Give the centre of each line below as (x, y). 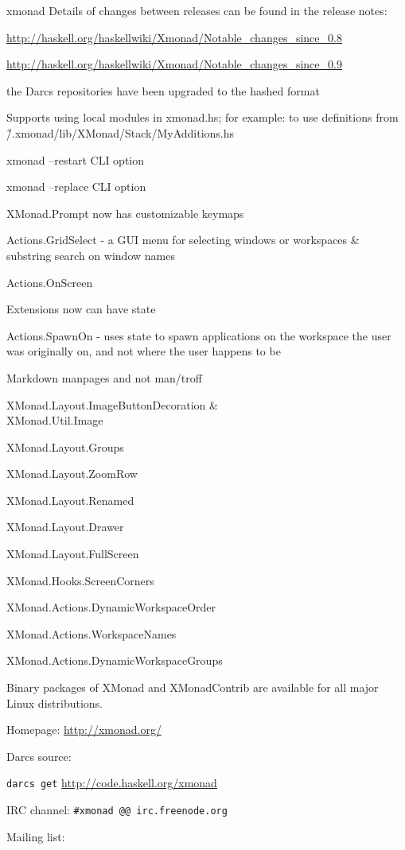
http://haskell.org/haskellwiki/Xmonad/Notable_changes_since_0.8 (174, 37)
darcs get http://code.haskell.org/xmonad (112, 783)
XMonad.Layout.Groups (65, 446)
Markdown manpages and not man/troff (104, 377)
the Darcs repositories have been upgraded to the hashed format (163, 90)
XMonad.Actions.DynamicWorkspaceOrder (111, 607)
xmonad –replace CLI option (76, 186)
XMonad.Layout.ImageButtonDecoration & (112, 404)
